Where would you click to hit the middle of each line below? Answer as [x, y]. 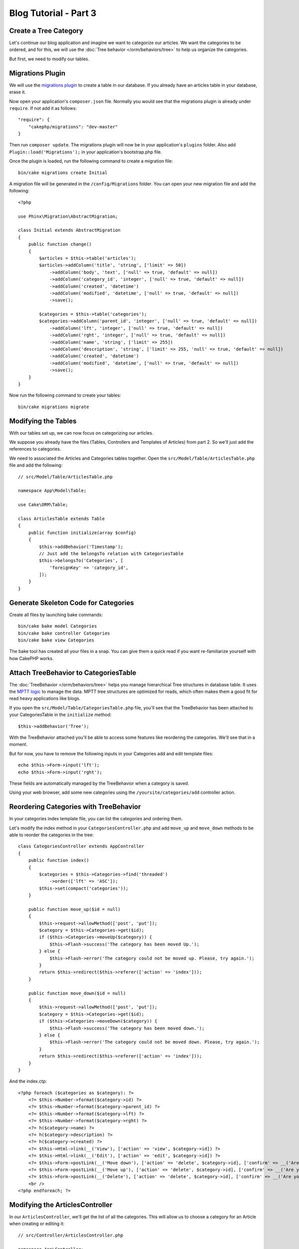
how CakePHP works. [31, 658]
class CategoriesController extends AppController [81, 846]
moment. [18, 744]
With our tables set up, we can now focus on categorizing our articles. [81, 433]
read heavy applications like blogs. [45, 698]
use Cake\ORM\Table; [43, 505]
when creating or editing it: [37, 1224]
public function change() [60, 244]
